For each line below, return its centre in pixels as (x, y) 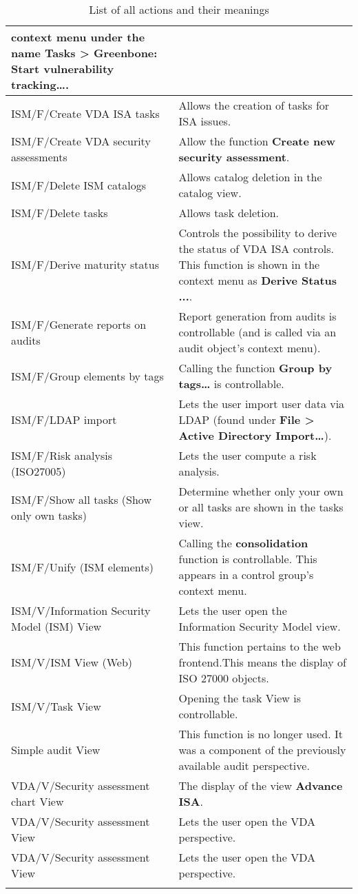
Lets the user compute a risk (248, 455)
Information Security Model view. (260, 626)
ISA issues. (205, 121)
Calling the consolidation (243, 543)
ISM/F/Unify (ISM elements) (82, 567)
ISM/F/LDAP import (64, 419)
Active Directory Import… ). (255, 435)
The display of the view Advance (261, 785)
